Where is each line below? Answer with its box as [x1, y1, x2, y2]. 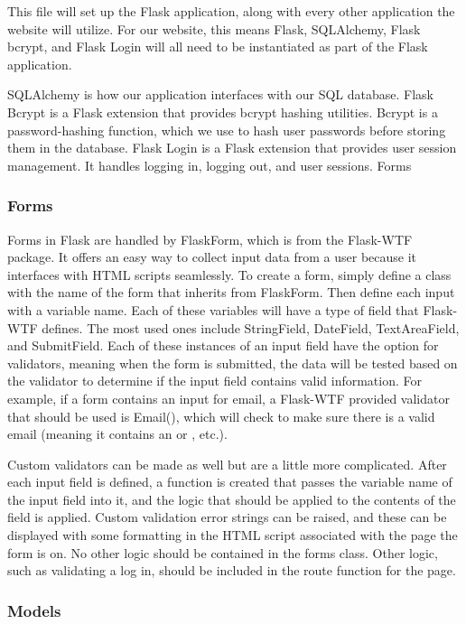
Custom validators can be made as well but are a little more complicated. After [7, 454, 447, 473]
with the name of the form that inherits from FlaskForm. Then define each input [7, 283, 455, 302]
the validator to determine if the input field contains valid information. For [7, 371, 422, 390]
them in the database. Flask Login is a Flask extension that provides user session [7, 138, 457, 157]
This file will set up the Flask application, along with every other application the [7, 2, 455, 20]
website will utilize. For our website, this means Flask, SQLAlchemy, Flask [7, 19, 421, 38]
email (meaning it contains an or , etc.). [7, 424, 228, 443]
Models [7, 599, 61, 621]
